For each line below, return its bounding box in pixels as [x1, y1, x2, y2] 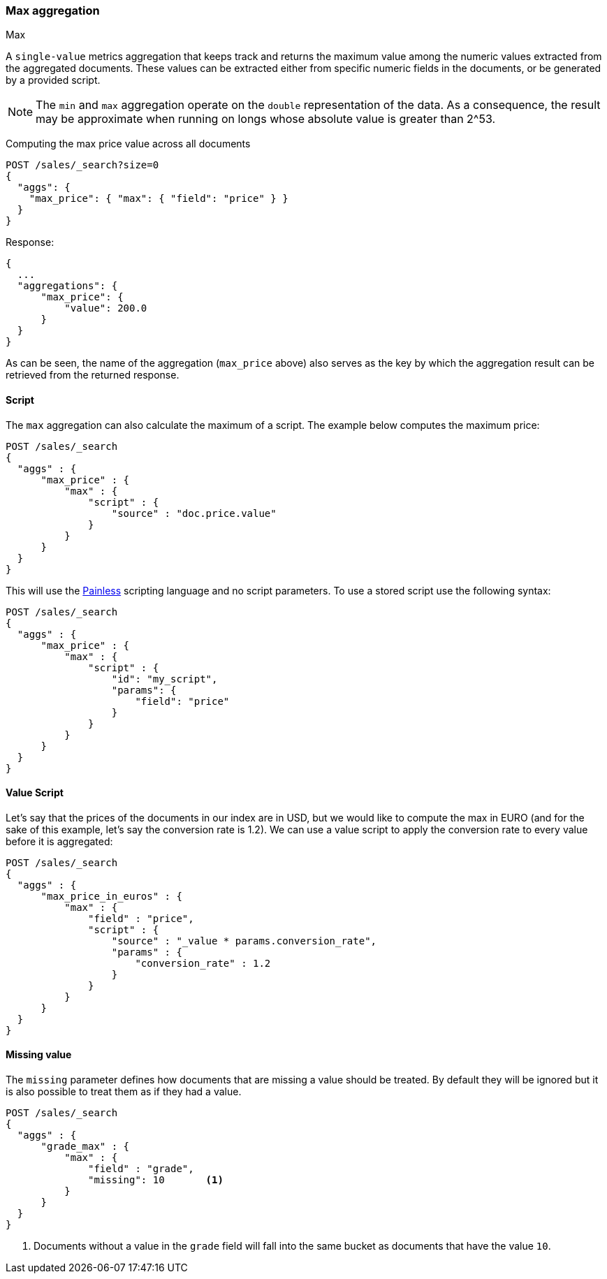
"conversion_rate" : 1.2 [135, 957, 271, 969]
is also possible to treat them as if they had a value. [6, 1086, 242, 1098]
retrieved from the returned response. [6, 369, 180, 381]
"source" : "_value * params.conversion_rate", [111, 935, 377, 947]
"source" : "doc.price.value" [111, 507, 277, 519]
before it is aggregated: [6, 835, 113, 847]
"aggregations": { [17, 280, 118, 292]
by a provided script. [6, 74, 101, 87]
